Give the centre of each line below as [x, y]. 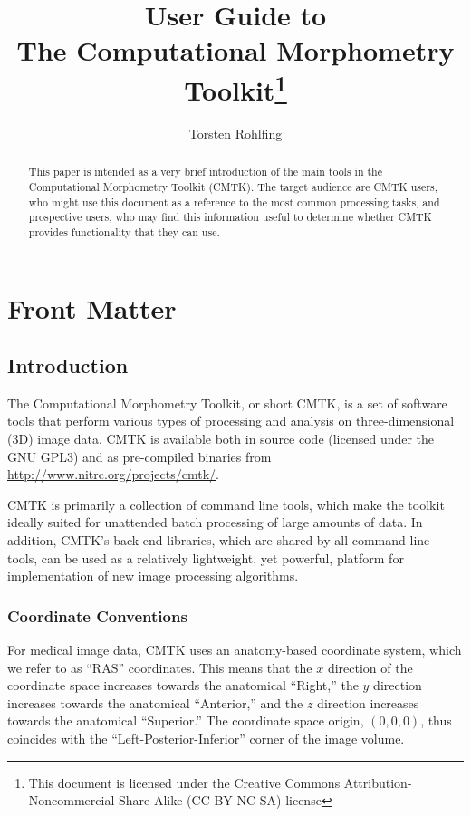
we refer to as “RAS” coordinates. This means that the [160, 667]
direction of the [370, 667]
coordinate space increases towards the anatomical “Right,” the [183, 685]
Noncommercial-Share [89, 800]
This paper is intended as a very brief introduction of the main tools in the [205, 172]
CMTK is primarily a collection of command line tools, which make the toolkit [226, 504]
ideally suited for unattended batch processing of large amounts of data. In [215, 522]
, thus [436, 720]
